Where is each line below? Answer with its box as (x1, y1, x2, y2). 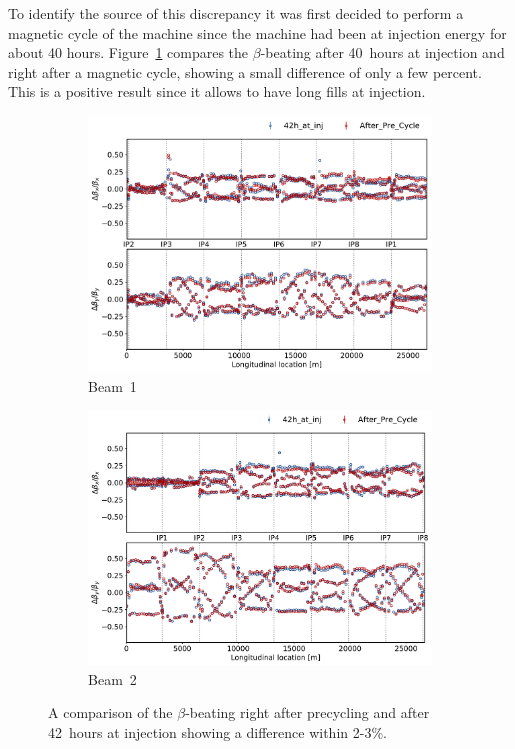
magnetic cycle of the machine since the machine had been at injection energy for (8, 22, 507, 43)
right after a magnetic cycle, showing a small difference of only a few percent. (8, 61, 482, 82)
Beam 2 (88, 668, 137, 689)
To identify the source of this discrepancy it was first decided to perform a (8, 3, 464, 23)
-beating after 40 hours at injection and (260, 42, 505, 63)
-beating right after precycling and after (185, 702, 430, 723)
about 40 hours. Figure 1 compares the (8, 42, 249, 63)
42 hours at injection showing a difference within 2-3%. (48, 721, 387, 742)
